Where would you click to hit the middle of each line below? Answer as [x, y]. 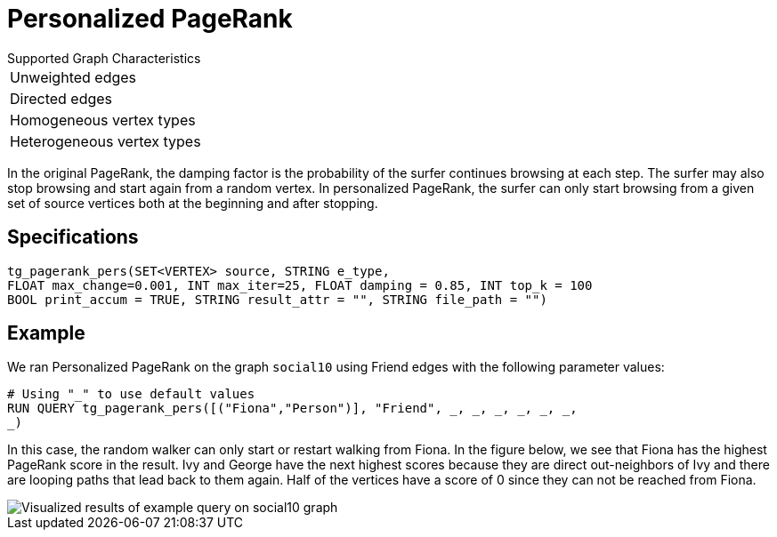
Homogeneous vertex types [103, 120]
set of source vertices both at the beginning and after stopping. [193, 203]
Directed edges [61, 98]
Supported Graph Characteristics [104, 58]
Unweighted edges [73, 77]
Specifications [73, 237]
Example [46, 333]
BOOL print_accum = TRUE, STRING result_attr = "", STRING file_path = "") [277, 299]
